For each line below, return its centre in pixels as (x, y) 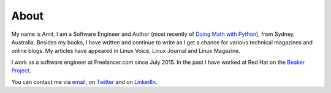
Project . (21, 71)
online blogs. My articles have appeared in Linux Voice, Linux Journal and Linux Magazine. (126, 51)
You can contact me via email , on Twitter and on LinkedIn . (84, 81)
